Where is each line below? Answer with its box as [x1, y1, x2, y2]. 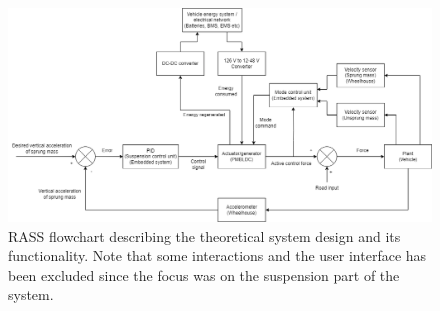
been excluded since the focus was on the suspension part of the [8, 264, 400, 285]
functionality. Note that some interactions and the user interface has [8, 245, 427, 266]
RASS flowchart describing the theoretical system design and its [8, 225, 401, 246]
